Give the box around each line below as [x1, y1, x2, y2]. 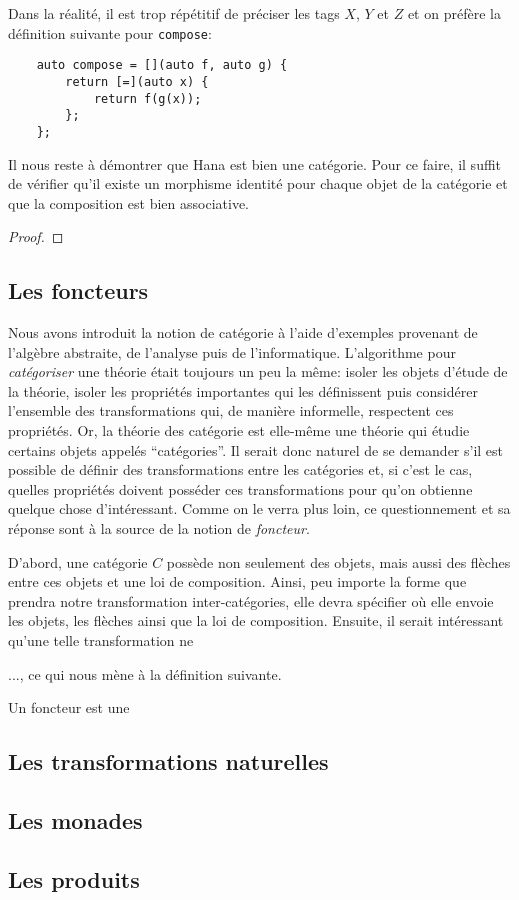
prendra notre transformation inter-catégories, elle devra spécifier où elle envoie [8, 590, 494, 611]
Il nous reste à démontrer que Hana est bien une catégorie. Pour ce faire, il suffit [8, 153, 502, 174]
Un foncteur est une [8, 697, 130, 718]
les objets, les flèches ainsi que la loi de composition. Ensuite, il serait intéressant [8, 610, 504, 631]
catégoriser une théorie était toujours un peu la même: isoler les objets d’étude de [8, 361, 508, 382]
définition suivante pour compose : [8, 22, 212, 43]
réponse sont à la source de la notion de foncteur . [8, 518, 310, 539]
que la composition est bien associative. [8, 192, 250, 213]
